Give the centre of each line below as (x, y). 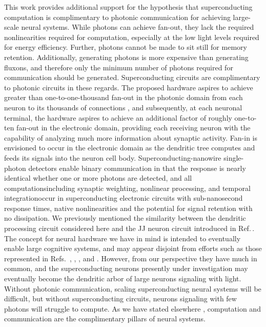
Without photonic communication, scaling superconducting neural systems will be (133, 288)
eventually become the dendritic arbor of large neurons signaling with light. (123, 278)
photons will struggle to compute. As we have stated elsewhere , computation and (132, 308)
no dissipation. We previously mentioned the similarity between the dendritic (125, 218)
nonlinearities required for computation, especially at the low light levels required (132, 37)
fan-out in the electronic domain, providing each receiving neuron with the (134, 128)
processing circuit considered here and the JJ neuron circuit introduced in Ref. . (129, 228)
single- (234, 157)
